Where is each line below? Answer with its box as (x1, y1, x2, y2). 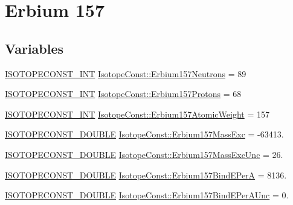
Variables (5, 39, 64, 57)
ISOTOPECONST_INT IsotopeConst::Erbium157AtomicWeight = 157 (5, 107, 269, 120)
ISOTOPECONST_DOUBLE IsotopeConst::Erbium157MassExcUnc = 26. (5, 148, 283, 160)
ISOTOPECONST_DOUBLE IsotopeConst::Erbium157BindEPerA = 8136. (5, 168, 287, 181)
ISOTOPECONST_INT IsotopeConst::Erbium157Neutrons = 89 (5, 67, 246, 80)
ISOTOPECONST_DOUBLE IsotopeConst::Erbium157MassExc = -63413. (5, 128, 284, 140)
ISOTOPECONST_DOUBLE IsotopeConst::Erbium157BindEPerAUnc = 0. (5, 189, 289, 201)
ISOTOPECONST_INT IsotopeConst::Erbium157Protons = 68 (5, 87, 242, 100)
